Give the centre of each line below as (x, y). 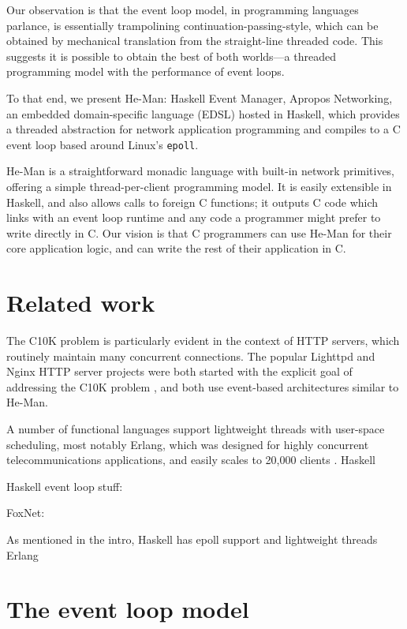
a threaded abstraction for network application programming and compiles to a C (203, 129)
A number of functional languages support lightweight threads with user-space (196, 429)
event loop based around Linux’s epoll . (103, 144)
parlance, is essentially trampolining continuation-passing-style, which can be (192, 25)
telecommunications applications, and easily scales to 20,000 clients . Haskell (191, 460)
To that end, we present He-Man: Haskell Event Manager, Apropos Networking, (200, 97)
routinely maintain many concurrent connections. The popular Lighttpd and (191, 356)
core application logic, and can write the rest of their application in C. (176, 248)
